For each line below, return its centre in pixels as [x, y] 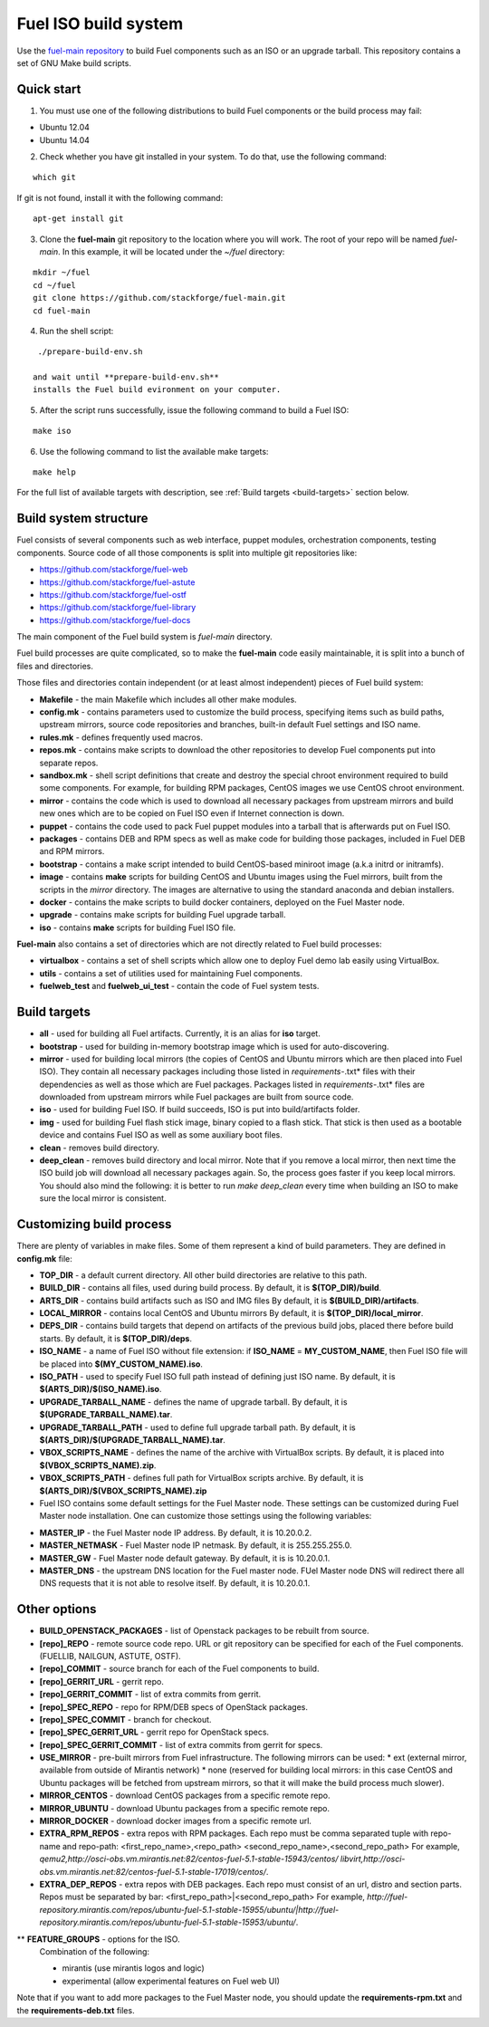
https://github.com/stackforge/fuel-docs [115, 620]
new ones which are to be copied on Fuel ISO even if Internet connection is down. [192, 813]
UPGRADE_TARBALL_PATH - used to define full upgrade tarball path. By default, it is [198, 1427]
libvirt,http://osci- [373, 1859]
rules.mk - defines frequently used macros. [121, 737]
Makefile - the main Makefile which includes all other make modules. [168, 699]
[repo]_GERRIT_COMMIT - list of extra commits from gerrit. [150, 1695]
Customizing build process [94, 1224]
